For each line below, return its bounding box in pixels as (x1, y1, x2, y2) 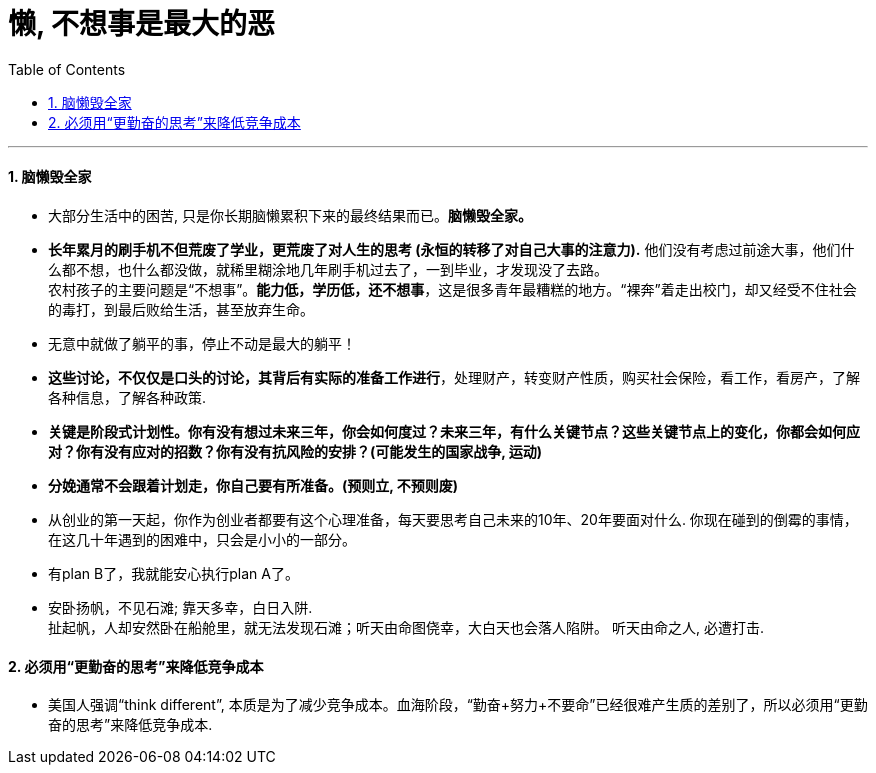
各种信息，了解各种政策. (48, 388, 207, 406)
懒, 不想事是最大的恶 (8, 7, 276, 41)
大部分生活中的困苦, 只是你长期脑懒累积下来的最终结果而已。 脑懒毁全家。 (48, 206, 532, 224)
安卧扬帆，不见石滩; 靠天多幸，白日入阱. (48, 598, 313, 616)
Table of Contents (8, 60, 126, 78)
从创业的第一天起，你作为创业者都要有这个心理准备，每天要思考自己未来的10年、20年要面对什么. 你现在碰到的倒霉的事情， (48, 510, 858, 528)
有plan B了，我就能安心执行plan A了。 (48, 564, 299, 582)
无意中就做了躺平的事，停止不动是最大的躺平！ (48, 334, 356, 352)
